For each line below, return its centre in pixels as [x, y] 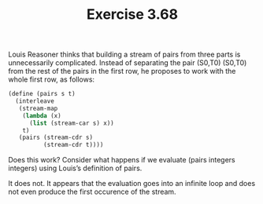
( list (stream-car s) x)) [71, 123]
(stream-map [38, 108]
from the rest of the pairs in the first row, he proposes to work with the [122, 71]
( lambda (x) [42, 115]
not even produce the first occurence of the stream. [92, 192]
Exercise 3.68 [132, 15]
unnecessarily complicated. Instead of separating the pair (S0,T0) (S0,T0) [128, 63]
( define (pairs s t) [42, 94]
